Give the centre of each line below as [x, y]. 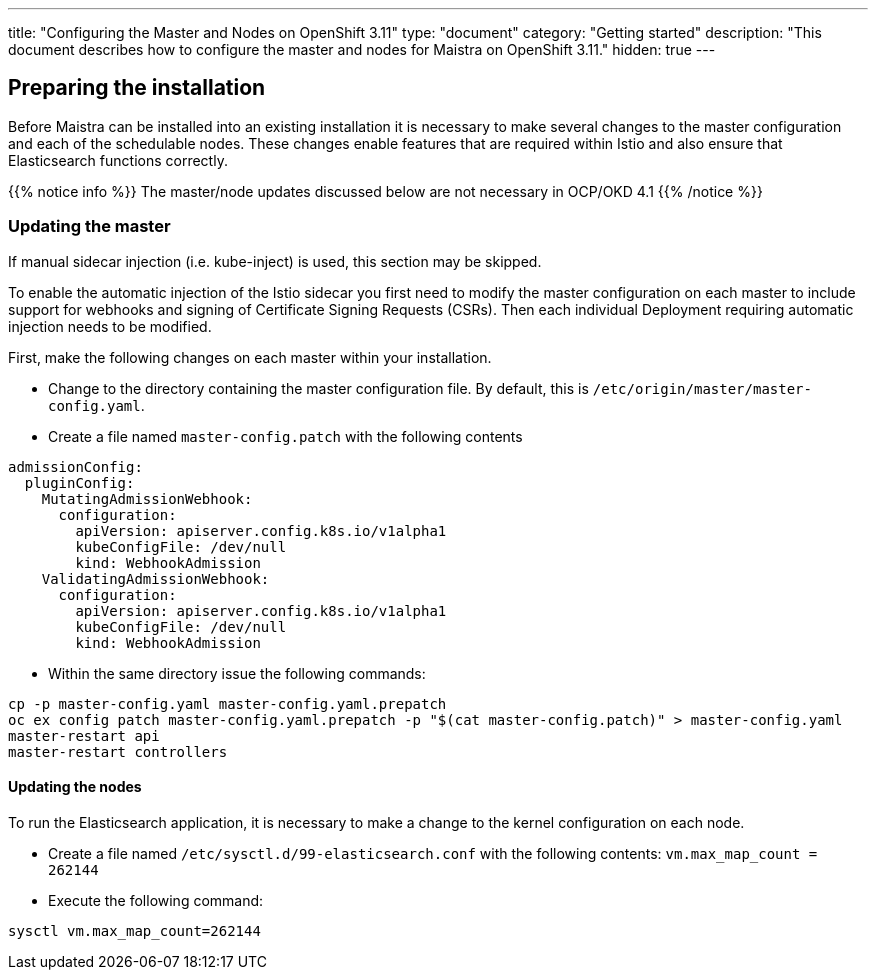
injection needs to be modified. [110, 326]
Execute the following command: [156, 900]
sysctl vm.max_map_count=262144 [134, 930]
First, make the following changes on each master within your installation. [250, 357]
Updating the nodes [75, 787]
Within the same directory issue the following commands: [237, 673]
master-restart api [84, 735]
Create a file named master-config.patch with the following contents [285, 436]
